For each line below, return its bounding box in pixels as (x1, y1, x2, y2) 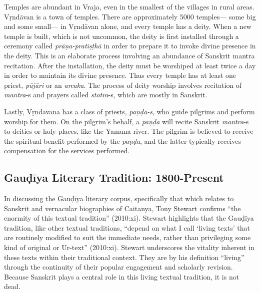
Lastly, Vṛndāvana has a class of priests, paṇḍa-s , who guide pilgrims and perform (4, 106, 255, 116)
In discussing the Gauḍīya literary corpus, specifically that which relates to (4, 193, 234, 204)
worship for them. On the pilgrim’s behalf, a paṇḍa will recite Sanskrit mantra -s (4, 116, 249, 126)
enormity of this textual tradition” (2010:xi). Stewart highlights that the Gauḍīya (4, 213, 254, 223)
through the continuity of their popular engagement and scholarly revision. (4, 262, 233, 272)
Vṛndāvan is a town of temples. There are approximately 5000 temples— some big (4, 11, 256, 21)
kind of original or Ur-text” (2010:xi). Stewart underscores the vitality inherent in (4, 242, 254, 253)
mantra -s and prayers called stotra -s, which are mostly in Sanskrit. (4, 89, 207, 100)
